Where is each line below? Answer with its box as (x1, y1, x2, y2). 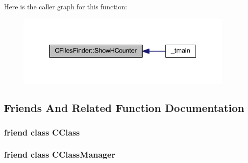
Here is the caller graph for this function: (4, 1, 127, 11)
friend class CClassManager (4, 148, 116, 161)
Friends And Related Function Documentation (4, 100, 245, 115)
